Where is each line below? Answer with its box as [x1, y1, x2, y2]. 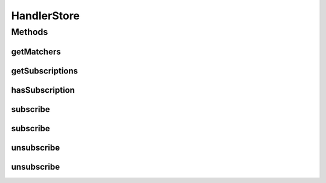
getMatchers [11, 46, 62, 57]
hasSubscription [11, 85, 75, 95]
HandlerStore [11, 9, 80, 22]
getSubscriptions [11, 66, 78, 76]
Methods [11, 26, 48, 37]
